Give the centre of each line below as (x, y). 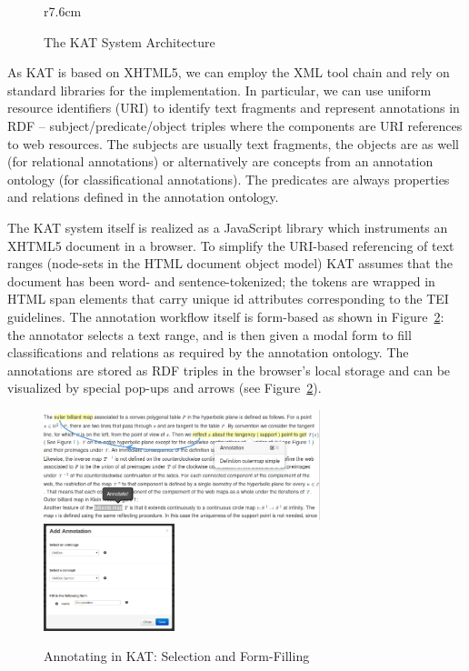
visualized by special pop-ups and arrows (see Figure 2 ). (165, 388)
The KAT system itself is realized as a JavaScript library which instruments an (228, 227)
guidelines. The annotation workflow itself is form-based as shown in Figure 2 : (226, 316)
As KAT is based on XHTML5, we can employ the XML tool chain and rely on (229, 72)
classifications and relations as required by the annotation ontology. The (208, 352)
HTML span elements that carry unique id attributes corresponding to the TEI (228, 299)
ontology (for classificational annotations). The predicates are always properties (229, 179)
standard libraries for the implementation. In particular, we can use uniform (220, 90)
